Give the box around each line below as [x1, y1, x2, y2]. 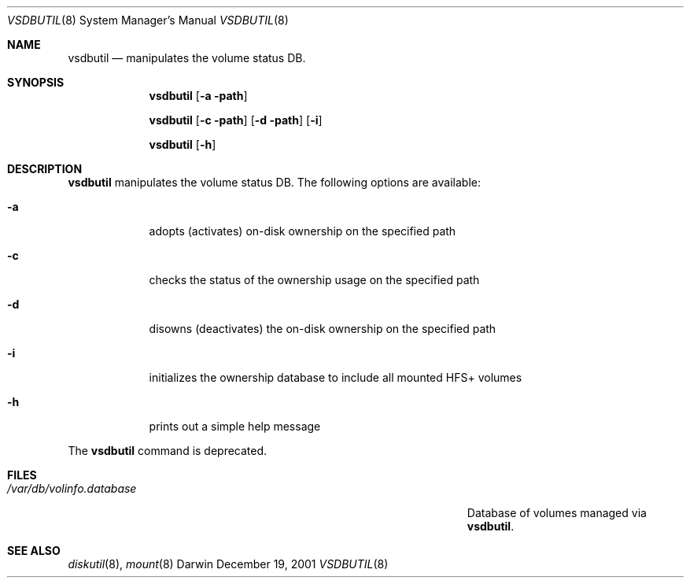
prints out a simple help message [149, 420, 321, 433]
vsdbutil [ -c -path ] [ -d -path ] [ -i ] [149, 113, 323, 127]
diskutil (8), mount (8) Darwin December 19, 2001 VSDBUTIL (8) [68, 557, 389, 571]
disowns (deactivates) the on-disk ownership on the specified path [149, 322, 496, 335]
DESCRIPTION [7, 162, 83, 176]
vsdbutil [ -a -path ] [149, 89, 248, 102]
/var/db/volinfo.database [7, 482, 137, 495]
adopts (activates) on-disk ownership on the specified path [149, 224, 456, 238]
